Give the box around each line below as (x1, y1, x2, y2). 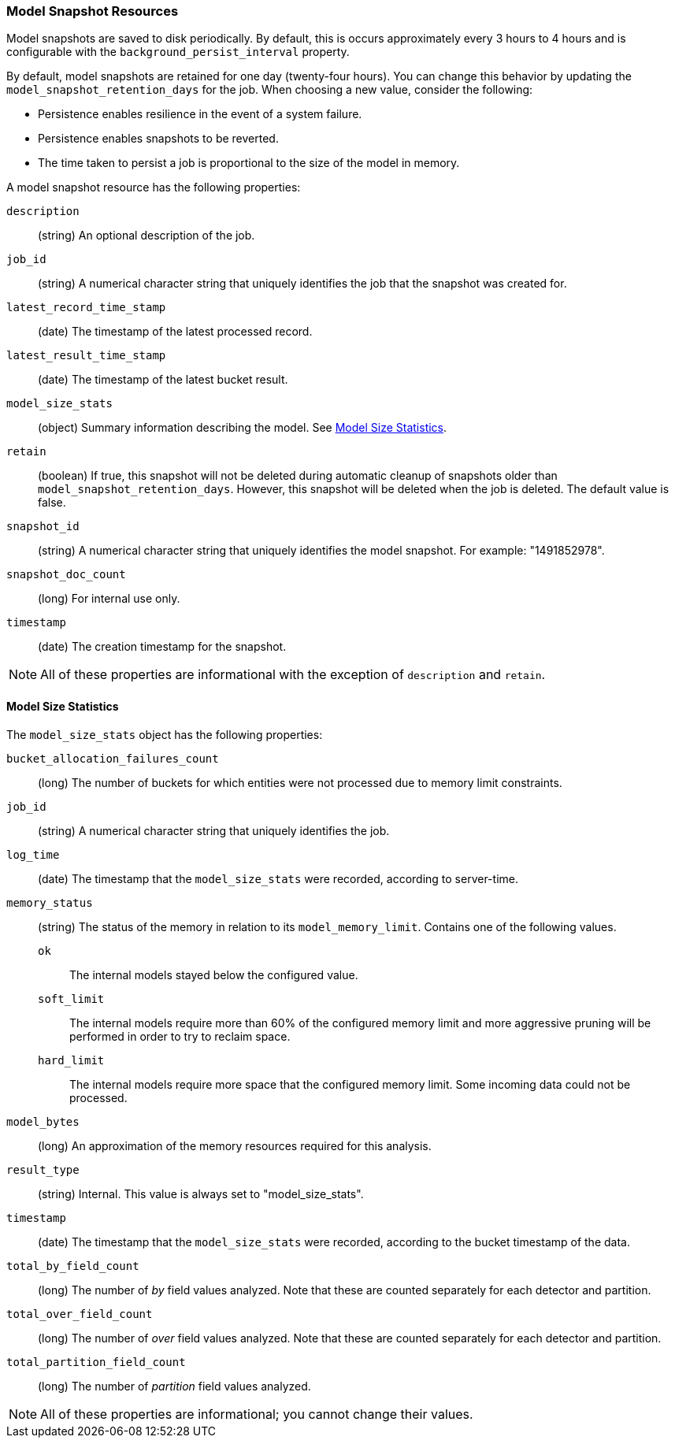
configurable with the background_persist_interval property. (6, 45, 350, 59)
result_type (6, 1163, 80, 1176)
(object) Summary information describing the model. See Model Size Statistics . (38, 421, 447, 435)
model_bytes (6, 1115, 80, 1128)
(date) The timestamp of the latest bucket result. (38, 373, 288, 387)
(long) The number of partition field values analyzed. (38, 1379, 311, 1393)
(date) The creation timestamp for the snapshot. (38, 640, 287, 654)
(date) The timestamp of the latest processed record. (38, 325, 313, 339)
